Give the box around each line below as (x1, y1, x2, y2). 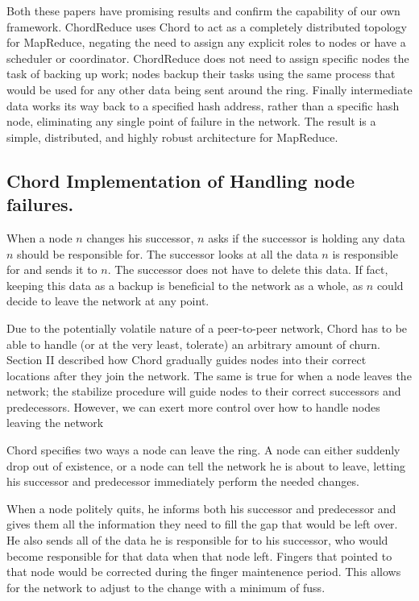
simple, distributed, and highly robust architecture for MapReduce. (6, 128, 338, 145)
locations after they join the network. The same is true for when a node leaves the (6, 367, 412, 383)
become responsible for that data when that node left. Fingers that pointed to (6, 547, 392, 564)
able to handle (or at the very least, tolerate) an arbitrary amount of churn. (6, 335, 380, 352)
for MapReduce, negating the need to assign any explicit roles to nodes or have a (6, 34, 406, 51)
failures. (6, 192, 74, 217)
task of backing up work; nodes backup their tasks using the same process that (6, 65, 396, 82)
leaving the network (6, 414, 104, 431)
